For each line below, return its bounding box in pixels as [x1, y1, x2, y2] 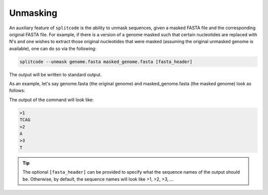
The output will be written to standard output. [9, 71, 102, 77]
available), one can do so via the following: [9, 45, 97, 52]
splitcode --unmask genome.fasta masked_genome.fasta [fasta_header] [19, 59, 193, 65]
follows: [9, 87, 25, 94]
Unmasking [9, 7, 58, 18]
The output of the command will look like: [9, 97, 94, 103]
